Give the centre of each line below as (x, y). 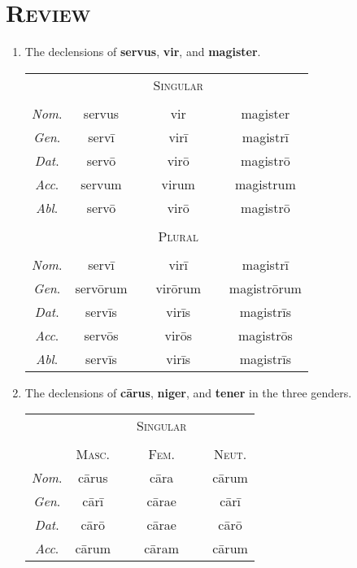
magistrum (265, 184)
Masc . (93, 454)
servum (101, 184)
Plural (178, 236)
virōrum (178, 288)
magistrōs (265, 335)
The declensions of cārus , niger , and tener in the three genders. (188, 392)
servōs (101, 335)
